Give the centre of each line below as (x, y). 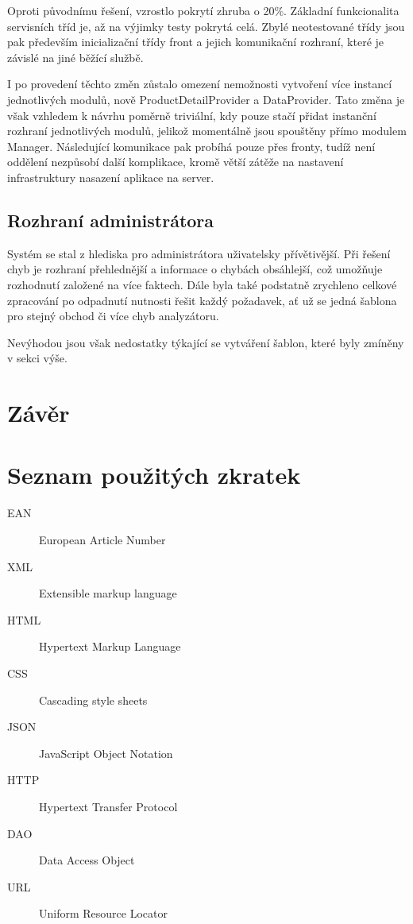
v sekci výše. (37, 358)
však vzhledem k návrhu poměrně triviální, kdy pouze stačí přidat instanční (192, 115)
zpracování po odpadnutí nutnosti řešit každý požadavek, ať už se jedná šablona (202, 300)
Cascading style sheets (93, 700)
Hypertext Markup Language (110, 646)
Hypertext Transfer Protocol (108, 806)
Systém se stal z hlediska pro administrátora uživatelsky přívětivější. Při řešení (199, 253)
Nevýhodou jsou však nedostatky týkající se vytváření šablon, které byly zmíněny (206, 342)
